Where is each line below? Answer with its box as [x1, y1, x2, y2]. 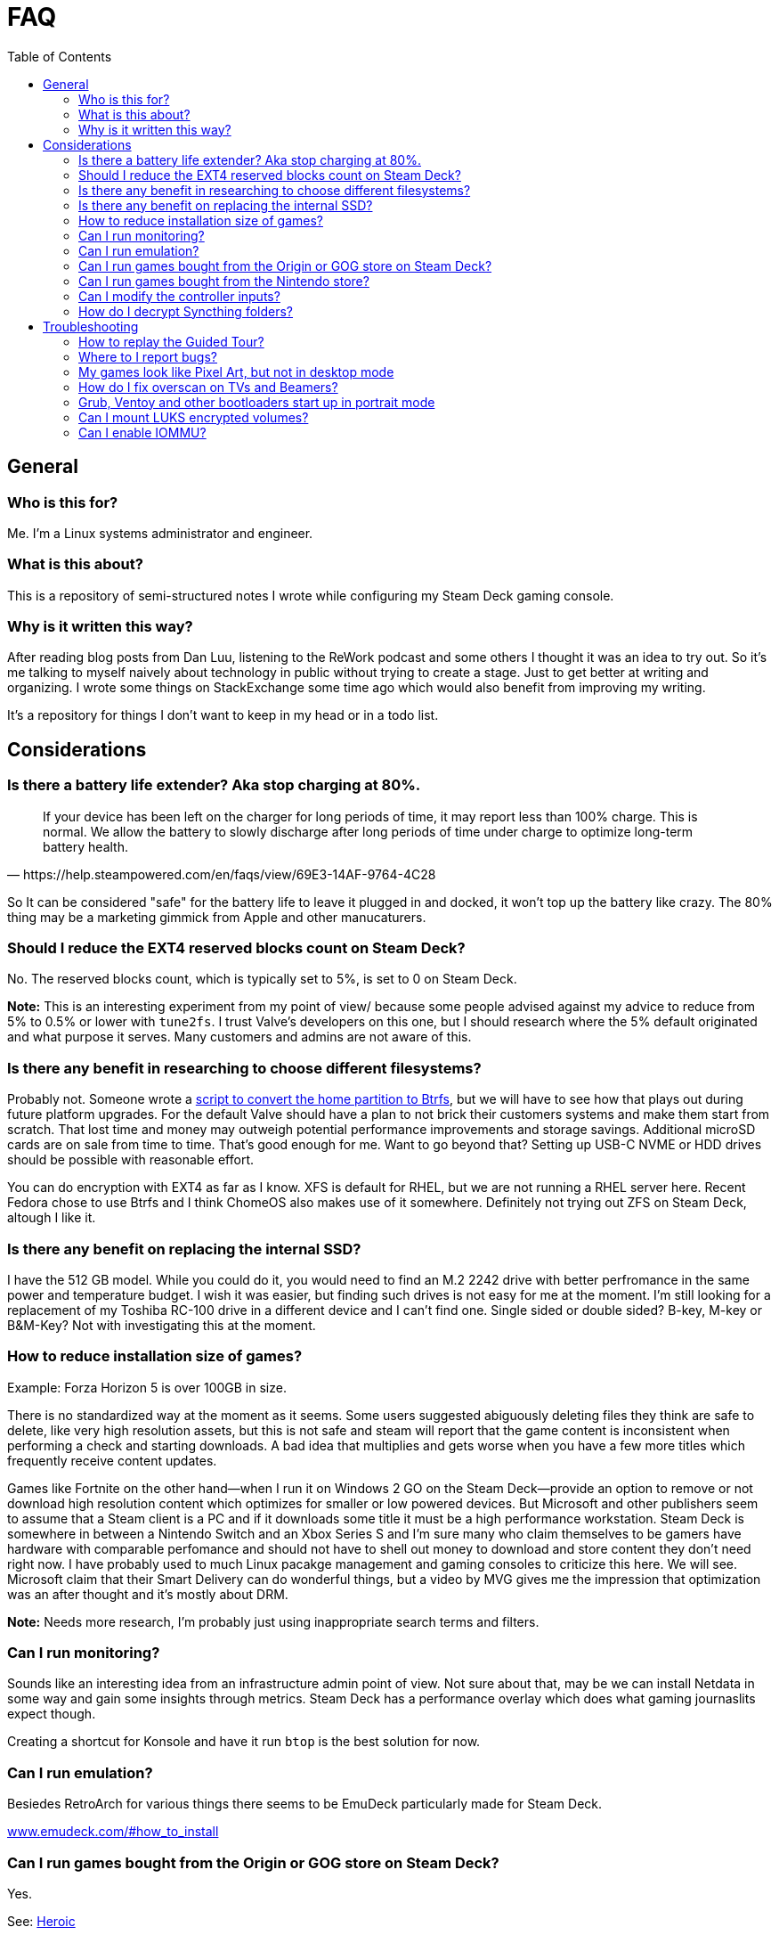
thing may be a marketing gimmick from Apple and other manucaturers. [7, 909, 426, 925]
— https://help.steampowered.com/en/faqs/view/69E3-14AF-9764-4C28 [7, 866, 436, 882]
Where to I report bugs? [78, 348, 218, 364]
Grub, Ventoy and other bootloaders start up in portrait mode [78, 394, 435, 410]
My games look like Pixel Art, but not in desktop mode [78, 363, 394, 380]
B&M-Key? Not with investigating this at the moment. [7, 1317, 316, 1333]
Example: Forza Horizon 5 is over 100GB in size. [7, 1379, 287, 1395]
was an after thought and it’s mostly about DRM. [7, 1586, 288, 1602]
